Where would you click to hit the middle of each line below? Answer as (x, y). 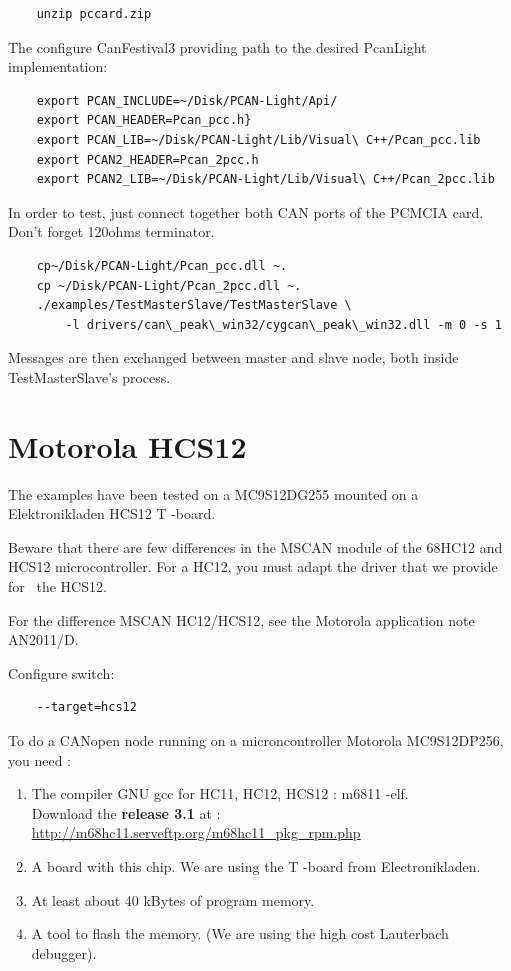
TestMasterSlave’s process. (89, 376)
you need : (39, 759)
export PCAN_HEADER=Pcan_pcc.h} (144, 120)
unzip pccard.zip (94, 14)
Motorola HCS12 (127, 445)
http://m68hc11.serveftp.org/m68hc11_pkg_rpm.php (196, 832)
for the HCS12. (57, 586)
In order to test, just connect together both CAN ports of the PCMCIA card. (246, 211)
